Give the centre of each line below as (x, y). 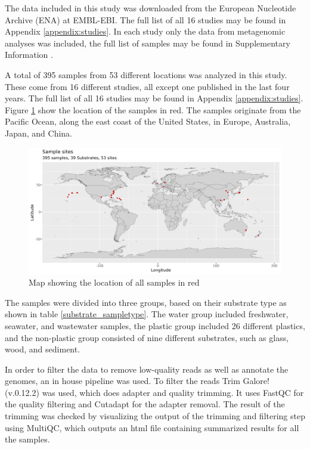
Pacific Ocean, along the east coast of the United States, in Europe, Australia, (148, 121)
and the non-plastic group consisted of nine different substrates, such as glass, (147, 337)
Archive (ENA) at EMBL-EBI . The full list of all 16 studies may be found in (145, 19)
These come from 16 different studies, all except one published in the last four (147, 86)
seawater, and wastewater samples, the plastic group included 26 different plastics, (155, 325)
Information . (29, 55)
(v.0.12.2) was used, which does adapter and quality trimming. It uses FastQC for (154, 392)
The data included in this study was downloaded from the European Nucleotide (151, 8)
